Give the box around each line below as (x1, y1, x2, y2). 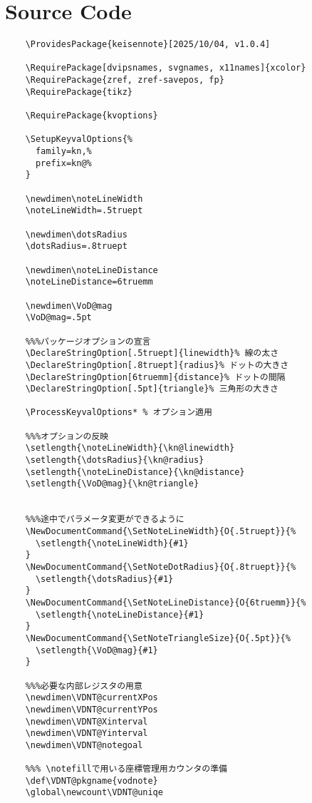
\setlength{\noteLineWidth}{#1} (35, 538, 189, 548)
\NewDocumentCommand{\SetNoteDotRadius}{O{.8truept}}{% (25, 562, 296, 572)
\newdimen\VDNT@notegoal (25, 740, 143, 750)
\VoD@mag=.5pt (25, 312, 92, 323)
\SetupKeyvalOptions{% (25, 134, 132, 145)
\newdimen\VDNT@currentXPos (25, 692, 158, 703)
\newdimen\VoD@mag (25, 300, 113, 311)
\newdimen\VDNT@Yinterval (25, 728, 148, 739)
